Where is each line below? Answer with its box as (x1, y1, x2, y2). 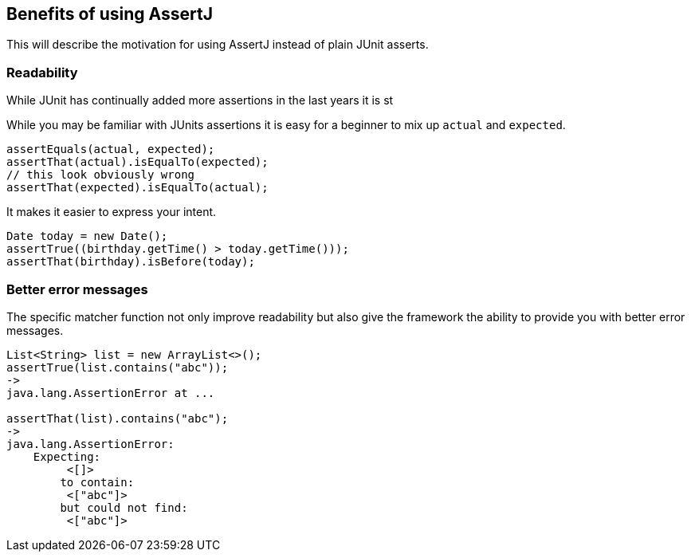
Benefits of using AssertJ (6, 4, 213, 24)
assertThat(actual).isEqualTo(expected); (6, 155, 269, 169)
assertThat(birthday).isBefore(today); (6, 255, 255, 269)
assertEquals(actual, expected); (6, 143, 215, 156)
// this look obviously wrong (6, 168, 195, 182)
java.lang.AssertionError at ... (6, 386, 215, 399)
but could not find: (60, 501, 188, 514)
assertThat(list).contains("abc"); (6, 411, 229, 425)
